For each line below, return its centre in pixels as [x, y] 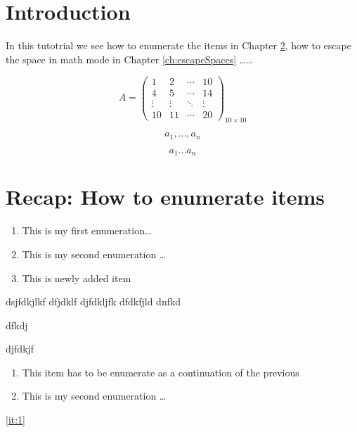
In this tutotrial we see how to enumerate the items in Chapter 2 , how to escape [178, 45]
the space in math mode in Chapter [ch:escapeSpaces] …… [129, 59]
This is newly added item [77, 278]
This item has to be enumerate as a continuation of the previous [161, 372]
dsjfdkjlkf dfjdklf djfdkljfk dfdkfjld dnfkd [93, 301]
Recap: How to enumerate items [165, 197]
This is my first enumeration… [87, 230]
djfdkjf [20, 349]
